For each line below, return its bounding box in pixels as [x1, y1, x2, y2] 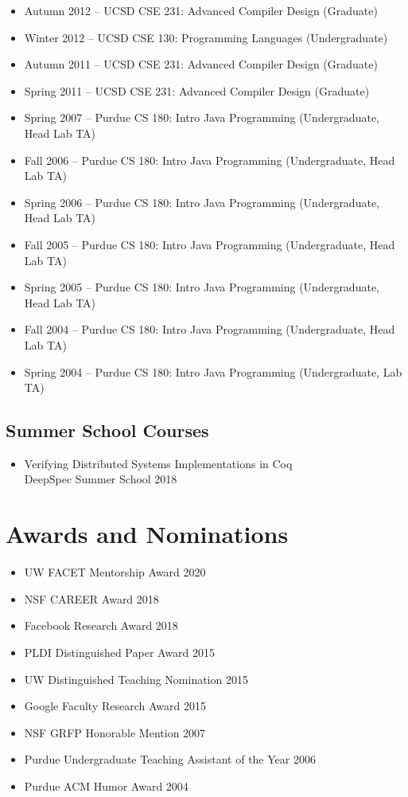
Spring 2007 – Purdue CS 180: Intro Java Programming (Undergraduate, [24, 109, 379, 126]
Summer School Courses [6, 418, 209, 443]
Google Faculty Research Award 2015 [24, 697, 206, 714]
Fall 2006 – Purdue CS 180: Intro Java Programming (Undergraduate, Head [24, 151, 395, 168]
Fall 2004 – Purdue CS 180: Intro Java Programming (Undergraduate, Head [24, 321, 395, 338]
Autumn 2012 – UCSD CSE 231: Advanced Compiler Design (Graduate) [24, 2, 378, 18]
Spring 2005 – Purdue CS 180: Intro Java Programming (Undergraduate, [24, 279, 379, 295]
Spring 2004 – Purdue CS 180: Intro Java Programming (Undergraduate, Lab [24, 363, 402, 380]
